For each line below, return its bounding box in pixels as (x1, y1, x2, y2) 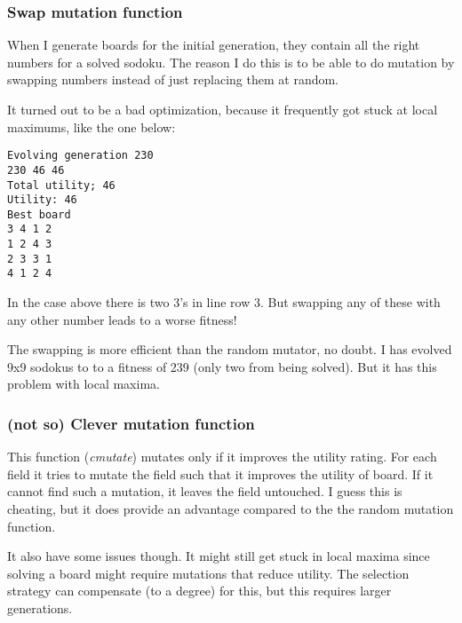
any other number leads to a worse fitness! (7, 310, 237, 328)
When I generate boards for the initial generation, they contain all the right (7, 35, 420, 54)
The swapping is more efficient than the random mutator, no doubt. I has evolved (7, 340, 452, 359)
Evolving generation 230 (7, 149, 154, 162)
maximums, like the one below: (7, 117, 176, 136)
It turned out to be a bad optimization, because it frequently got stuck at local (7, 100, 438, 118)
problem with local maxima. (7, 375, 160, 393)
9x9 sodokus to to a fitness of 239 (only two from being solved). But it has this (7, 357, 437, 375)
